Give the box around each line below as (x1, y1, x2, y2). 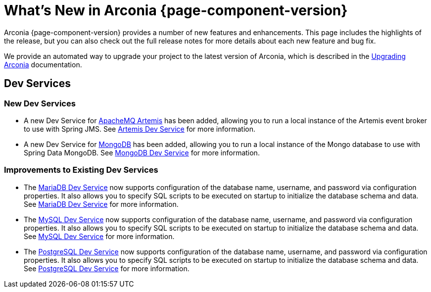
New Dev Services (4, 98, 76, 108)
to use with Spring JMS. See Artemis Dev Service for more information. (24, 124, 255, 133)
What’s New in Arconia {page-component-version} (4, 2, 348, 19)
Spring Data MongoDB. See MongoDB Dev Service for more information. (24, 148, 260, 157)
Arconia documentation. (4, 60, 82, 69)
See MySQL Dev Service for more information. (24, 232, 175, 241)
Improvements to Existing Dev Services (4, 165, 158, 175)
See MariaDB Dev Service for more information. (24, 199, 179, 208)
